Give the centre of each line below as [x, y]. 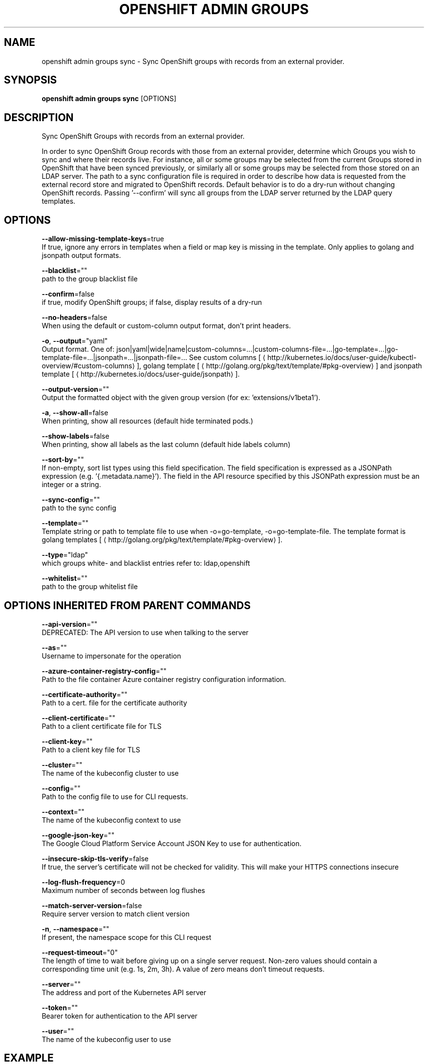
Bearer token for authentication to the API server [120, 1016]
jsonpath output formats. [81, 255]
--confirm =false [68, 294]
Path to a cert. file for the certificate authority [114, 702]
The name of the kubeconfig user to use [106, 1039]
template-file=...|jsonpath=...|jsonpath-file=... [114, 358]
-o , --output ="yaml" [75, 341]
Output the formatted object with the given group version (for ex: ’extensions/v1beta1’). [181, 398]
